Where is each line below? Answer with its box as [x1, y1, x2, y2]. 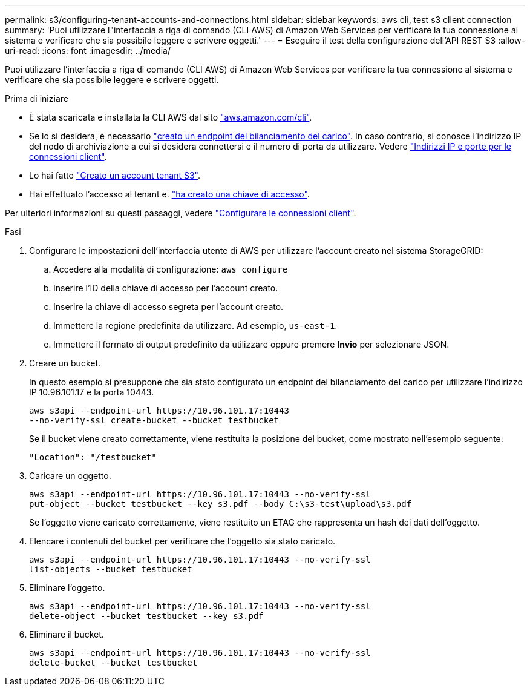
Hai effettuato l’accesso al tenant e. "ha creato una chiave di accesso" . [29, 189, 310, 199]
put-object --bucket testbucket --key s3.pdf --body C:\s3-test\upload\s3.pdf [29, 499, 412, 509]
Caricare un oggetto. [29, 471, 111, 481]
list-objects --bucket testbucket [29, 564, 192, 574]
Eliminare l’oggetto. [29, 583, 105, 593]
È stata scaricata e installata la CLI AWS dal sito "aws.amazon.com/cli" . [29, 112, 312, 122]
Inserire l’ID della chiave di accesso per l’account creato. [53, 283, 278, 293]
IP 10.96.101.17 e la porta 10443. [29, 387, 154, 397]
